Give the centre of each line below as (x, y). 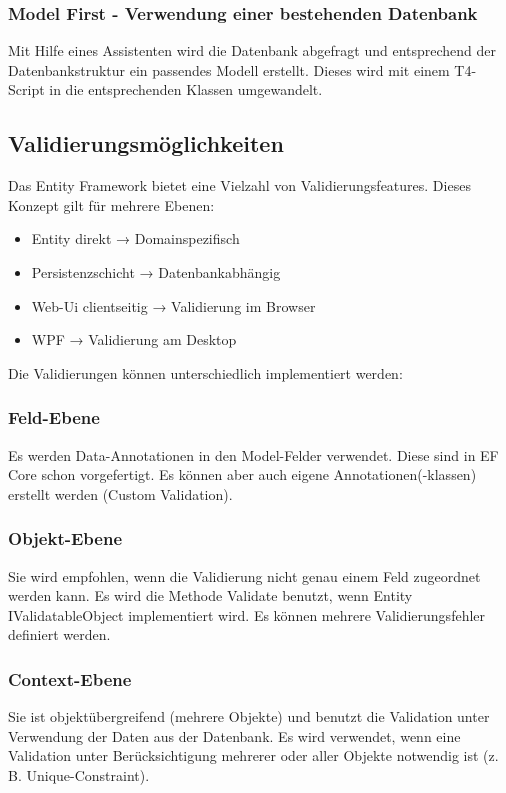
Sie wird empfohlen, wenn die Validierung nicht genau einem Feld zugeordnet (244, 575)
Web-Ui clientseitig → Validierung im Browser (173, 305)
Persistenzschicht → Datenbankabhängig (156, 271)
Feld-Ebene (54, 417)
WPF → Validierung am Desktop (134, 339)
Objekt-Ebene (65, 538)
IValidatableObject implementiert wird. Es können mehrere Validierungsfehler (247, 614)
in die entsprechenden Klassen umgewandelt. (186, 89)
